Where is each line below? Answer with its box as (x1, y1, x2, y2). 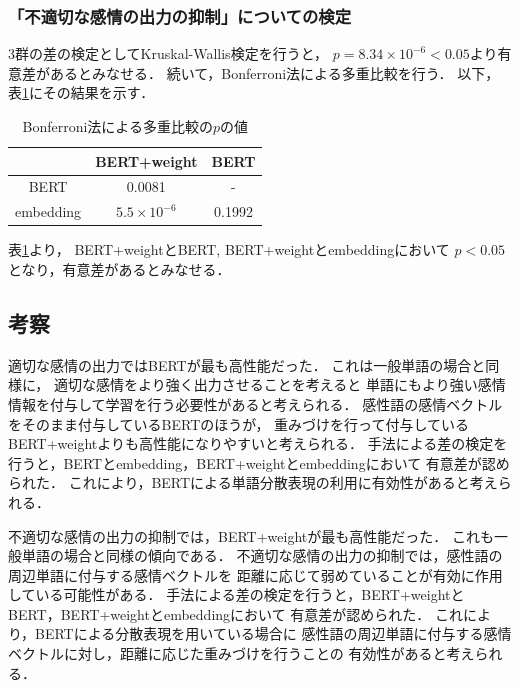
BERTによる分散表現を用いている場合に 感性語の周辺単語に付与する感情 (35, 623, 512, 644)
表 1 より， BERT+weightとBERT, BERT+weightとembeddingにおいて (8, 239, 450, 260)
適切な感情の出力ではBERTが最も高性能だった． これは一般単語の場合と (8, 354, 486, 375)
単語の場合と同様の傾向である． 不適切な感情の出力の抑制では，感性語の (21, 545, 503, 566)
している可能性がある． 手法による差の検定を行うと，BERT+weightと (8, 584, 465, 605)
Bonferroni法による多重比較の (22, 116, 213, 136)
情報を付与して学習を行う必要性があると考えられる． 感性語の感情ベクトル (8, 393, 503, 414)
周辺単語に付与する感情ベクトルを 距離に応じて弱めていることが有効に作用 (8, 564, 503, 585)
